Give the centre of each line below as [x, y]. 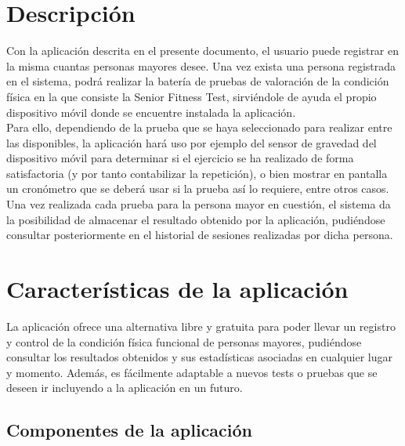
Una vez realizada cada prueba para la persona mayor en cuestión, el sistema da [199, 204]
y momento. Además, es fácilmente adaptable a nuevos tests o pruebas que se [192, 372]
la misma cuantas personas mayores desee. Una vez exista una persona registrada [201, 65]
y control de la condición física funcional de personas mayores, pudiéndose [184, 341]
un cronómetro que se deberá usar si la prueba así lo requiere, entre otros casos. [198, 189]
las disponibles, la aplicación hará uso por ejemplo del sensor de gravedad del [192, 142]
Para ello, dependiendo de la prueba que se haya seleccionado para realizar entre [199, 127]
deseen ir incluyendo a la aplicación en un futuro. [125, 388]
